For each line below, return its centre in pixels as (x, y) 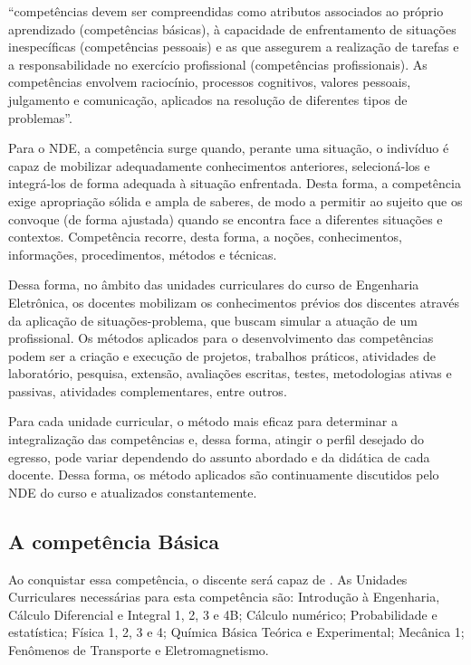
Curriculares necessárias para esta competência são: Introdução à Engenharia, (224, 597)
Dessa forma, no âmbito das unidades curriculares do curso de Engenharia (214, 285)
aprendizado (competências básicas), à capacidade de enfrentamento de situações (232, 28)
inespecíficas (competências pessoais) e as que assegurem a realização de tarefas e (234, 47)
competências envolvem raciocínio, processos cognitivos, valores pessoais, (210, 82)
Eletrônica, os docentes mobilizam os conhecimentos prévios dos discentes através (234, 302)
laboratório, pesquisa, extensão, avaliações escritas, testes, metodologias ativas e (230, 373)
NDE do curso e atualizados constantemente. (133, 492)
